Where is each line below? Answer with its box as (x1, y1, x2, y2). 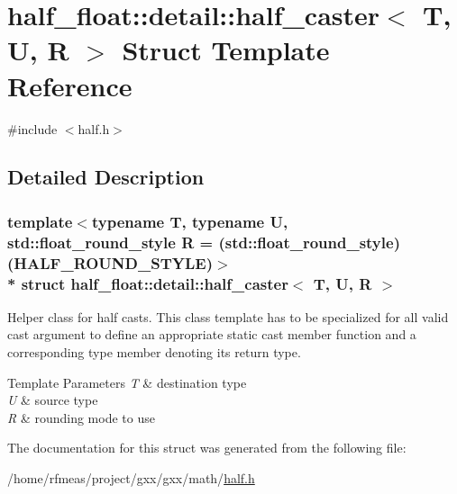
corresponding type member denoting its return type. (7, 343, 301, 362)
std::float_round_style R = (7, 230, 214, 253)
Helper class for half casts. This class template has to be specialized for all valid (7, 307, 449, 326)
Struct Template (122, 31, 330, 68)
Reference (7, 67, 133, 103)
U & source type (7, 391, 98, 409)
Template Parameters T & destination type (7, 373, 247, 391)
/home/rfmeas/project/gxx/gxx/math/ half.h (7, 469, 255, 488)
